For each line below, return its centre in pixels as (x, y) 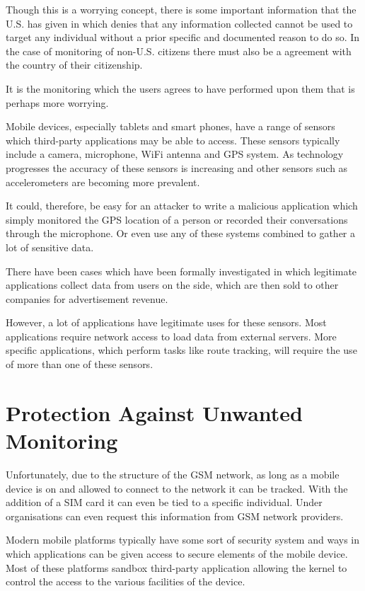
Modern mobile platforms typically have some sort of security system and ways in (182, 540)
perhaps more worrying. (57, 102)
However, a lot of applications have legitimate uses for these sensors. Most (166, 322)
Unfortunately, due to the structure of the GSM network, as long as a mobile (173, 474)
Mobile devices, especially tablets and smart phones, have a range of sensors (170, 126)
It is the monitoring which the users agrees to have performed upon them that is (180, 88)
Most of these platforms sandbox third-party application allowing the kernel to (176, 567)
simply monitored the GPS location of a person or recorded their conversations (177, 219)
